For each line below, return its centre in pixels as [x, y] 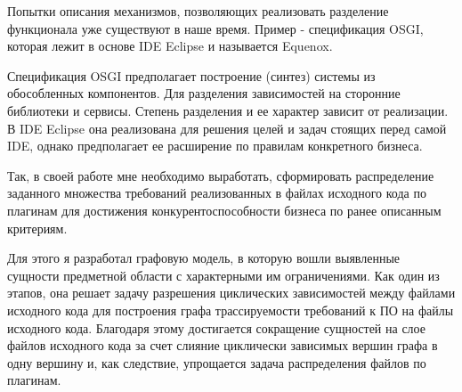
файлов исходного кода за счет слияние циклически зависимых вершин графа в [223, 345]
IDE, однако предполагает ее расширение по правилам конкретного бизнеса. [215, 146]
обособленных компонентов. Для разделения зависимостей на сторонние [204, 93]
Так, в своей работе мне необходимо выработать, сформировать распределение [221, 175]
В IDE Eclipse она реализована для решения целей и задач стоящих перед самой [227, 128]
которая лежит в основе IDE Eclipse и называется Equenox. [170, 46]
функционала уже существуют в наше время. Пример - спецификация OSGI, [215, 28]
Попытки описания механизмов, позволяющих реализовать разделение [198, 11]
